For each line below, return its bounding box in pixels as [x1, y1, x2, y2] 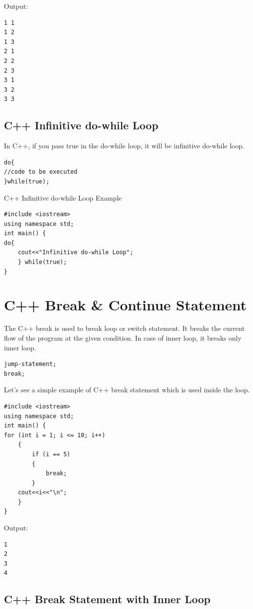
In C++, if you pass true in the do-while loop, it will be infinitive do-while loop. [4, 141, 245, 151]
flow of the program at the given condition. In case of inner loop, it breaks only [4, 332, 242, 343]
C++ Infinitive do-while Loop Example [4, 192, 122, 203]
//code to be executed [4, 168, 78, 176]
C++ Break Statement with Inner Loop [4, 591, 211, 607]
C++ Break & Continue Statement [4, 295, 247, 315]
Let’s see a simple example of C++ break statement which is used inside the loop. [4, 385, 250, 395]
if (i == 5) [32, 450, 71, 458]
